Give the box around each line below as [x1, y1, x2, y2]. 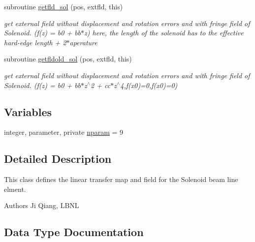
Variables [4, 104, 52, 119]
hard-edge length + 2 [4, 37, 66, 47]
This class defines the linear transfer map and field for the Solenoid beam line [4, 174, 238, 184]
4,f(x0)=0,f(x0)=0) [120, 80, 178, 90]
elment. [4, 183, 26, 194]
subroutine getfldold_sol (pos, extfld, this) [4, 54, 132, 64]
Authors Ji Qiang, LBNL [4, 200, 79, 211]
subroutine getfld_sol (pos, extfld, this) [4, 1, 123, 11]
